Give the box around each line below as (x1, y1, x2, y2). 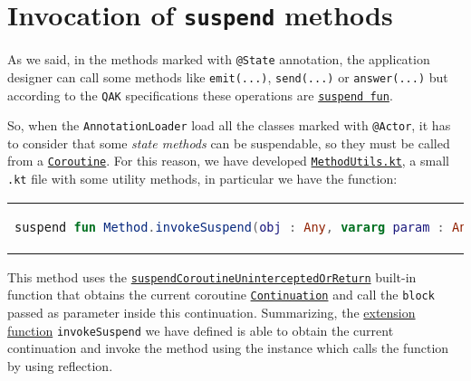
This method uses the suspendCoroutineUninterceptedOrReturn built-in (7, 267, 417, 286)
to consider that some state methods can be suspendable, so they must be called (7, 133, 450, 152)
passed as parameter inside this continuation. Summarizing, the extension (7, 303, 416, 322)
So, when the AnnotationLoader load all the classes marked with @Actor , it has (7, 116, 451, 135)
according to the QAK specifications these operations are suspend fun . (7, 85, 393, 104)
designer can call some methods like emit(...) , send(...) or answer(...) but (7, 67, 448, 86)
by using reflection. (7, 356, 113, 375)
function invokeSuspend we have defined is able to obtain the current (7, 320, 394, 339)
